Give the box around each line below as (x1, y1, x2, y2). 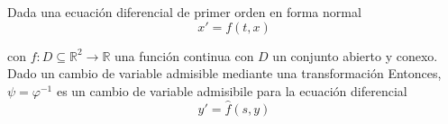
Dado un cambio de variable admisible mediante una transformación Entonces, (7, 64, 442, 83)
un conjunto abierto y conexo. (272, 46, 438, 65)
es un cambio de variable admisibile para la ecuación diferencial (56, 81, 407, 100)
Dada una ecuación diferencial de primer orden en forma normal (7, 3, 361, 21)
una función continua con (114, 46, 254, 65)
